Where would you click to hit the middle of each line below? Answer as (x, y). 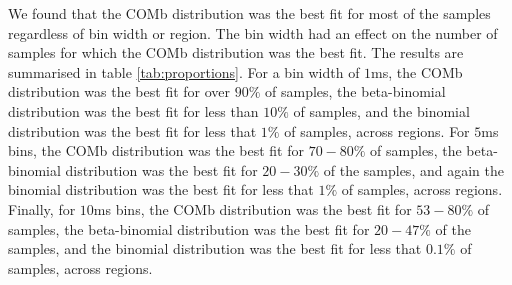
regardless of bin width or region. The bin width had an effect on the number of (253, 32)
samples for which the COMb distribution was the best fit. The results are (236, 52)
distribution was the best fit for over (119, 91)
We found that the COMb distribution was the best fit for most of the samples (249, 13)
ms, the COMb (417, 71)
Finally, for (42, 208)
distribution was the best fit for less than (133, 110)
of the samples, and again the (413, 169)
